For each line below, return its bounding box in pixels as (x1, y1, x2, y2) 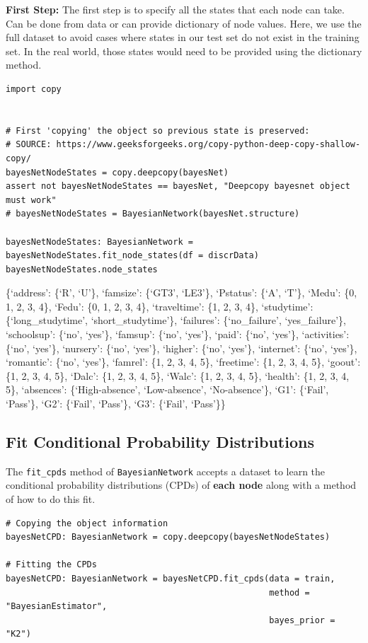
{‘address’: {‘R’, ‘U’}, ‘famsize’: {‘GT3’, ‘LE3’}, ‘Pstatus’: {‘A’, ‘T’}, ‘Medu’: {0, (6, 285, 357, 300)
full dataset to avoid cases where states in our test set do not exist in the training (6, 30, 360, 45)
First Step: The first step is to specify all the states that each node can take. (6, 2, 345, 16)
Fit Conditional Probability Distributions (6, 431, 314, 453)
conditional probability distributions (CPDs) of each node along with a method (6, 477, 357, 492)
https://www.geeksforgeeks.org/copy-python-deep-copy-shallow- (56, 139, 361, 150)
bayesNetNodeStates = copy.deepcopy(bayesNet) (6, 167, 229, 178)
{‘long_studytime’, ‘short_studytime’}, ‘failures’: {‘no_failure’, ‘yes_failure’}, (6, 313, 346, 328)
